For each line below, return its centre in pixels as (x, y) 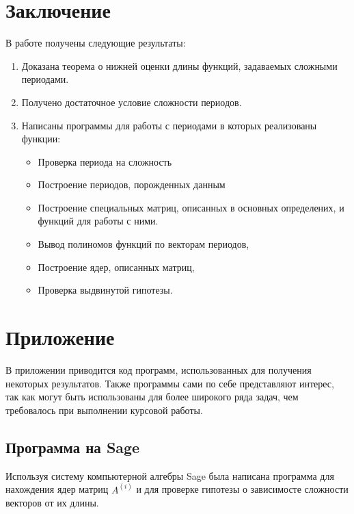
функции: (41, 139)
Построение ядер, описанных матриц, (116, 267)
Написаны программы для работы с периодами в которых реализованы (169, 125)
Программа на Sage (73, 447)
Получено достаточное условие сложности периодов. (132, 102)
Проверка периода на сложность (105, 161)
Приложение (60, 337)
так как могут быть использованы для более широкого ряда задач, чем (152, 397)
